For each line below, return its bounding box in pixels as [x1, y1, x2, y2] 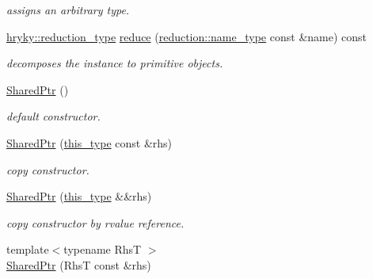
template [6, 241, 49, 258]
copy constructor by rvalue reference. [6, 214, 185, 231]
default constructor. [6, 108, 101, 124]
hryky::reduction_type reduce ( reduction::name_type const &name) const [6, 28, 367, 44]
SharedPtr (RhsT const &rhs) [6, 256, 151, 273]
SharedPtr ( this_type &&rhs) [6, 188, 152, 204]
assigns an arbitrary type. [6, 2, 130, 17]
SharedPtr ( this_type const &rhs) [6, 134, 173, 151]
